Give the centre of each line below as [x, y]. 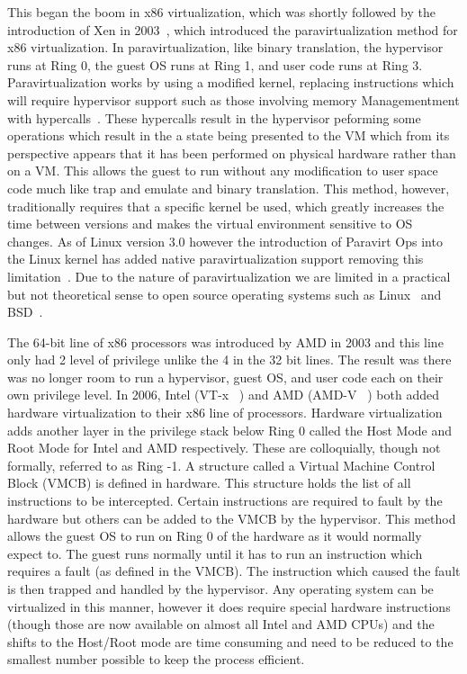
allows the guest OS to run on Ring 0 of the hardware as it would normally [215, 536]
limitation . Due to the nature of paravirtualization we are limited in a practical [229, 276]
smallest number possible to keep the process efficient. [156, 659]
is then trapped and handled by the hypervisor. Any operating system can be [220, 589]
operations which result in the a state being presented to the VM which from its [229, 135]
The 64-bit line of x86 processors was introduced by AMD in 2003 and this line [225, 341]
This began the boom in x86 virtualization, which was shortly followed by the [221, 12]
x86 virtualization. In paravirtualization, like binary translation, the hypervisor [225, 47]
